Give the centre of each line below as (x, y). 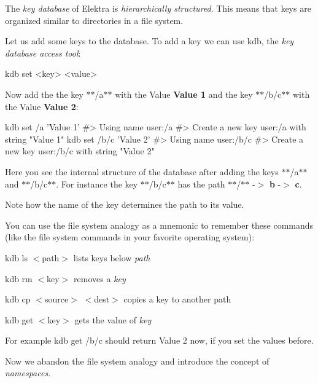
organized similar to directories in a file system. (94, 20)
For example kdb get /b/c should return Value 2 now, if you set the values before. (159, 340)
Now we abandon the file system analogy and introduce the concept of (137, 361)
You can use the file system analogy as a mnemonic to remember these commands (159, 225)
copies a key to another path (177, 299)
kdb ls (17, 257)
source (56, 299)
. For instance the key (97, 184)
